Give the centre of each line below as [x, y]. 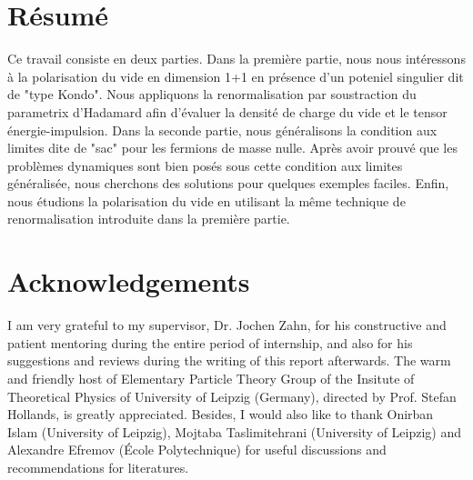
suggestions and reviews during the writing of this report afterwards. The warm [229, 360]
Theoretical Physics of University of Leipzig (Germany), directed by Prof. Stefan [232, 396]
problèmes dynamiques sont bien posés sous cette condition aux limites [205, 165]
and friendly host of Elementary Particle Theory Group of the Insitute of [211, 378]
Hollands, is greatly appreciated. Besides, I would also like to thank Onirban [221, 414]
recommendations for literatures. [98, 467]
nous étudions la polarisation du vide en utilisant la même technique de [206, 200]
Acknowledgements [129, 281]
